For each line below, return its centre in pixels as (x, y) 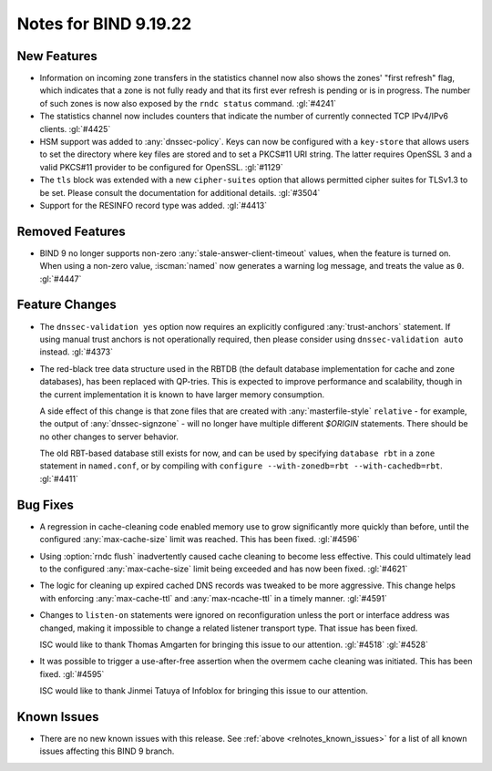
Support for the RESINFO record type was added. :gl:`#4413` (154, 205)
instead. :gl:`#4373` (77, 352)
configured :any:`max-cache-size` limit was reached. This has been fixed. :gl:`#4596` (200, 540)
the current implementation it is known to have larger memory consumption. (182, 394)
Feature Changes (67, 305)
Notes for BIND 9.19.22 (104, 24)
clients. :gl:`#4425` (75, 128)
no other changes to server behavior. (109, 437)
